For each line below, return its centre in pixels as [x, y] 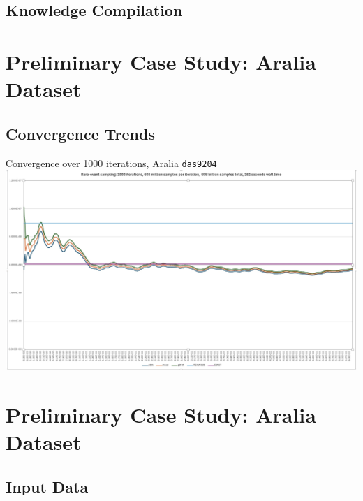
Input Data [47, 486]
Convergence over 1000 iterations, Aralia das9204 [111, 162]
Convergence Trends [80, 133]
